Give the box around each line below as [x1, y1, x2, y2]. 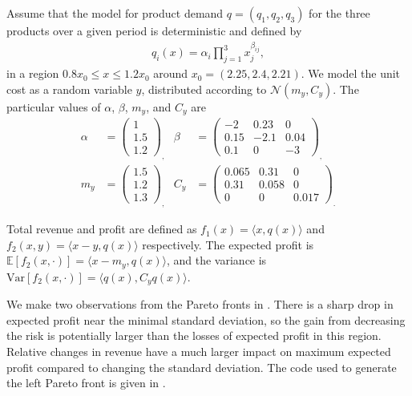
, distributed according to [141, 80, 267, 97]
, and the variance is [166, 252, 267, 269]
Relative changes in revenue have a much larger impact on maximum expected [6, 343, 391, 360]
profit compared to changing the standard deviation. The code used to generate [6, 358, 397, 375]
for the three [309, 5, 370, 21]
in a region [6, 65, 59, 82]
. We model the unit [301, 65, 401, 82]
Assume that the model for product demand [6, 5, 224, 21]
